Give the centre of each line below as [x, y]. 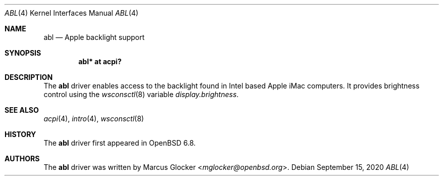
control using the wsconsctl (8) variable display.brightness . [141, 94]
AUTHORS [22, 159]
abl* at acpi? [100, 61]
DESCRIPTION [29, 77]
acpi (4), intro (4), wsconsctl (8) [94, 119]
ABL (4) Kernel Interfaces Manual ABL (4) [71, 13]
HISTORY [20, 134]
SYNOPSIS [23, 53]
